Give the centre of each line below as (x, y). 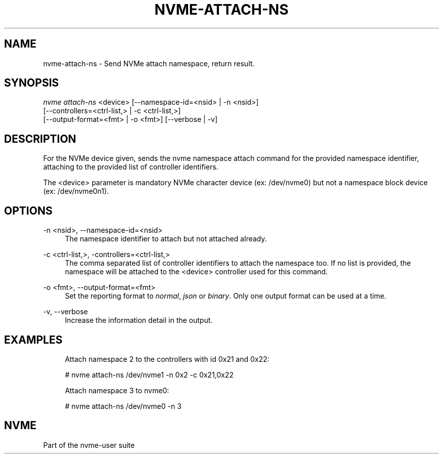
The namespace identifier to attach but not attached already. (166, 239)
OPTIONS (28, 211)
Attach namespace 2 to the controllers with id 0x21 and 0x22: (167, 359)
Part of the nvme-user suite (89, 445)
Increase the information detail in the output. (139, 320)
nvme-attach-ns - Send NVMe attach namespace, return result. (149, 63)
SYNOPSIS (32, 83)
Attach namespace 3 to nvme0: (117, 390)
